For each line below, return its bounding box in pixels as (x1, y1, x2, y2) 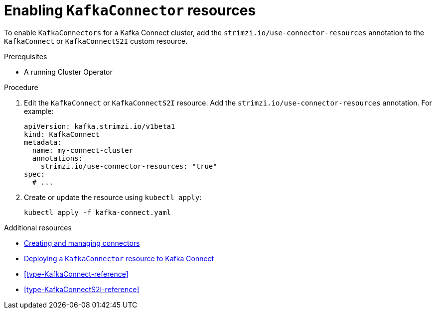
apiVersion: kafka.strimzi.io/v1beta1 (24, 122, 175, 130)
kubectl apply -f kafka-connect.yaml (24, 208, 171, 216)
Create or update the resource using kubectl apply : (24, 193, 202, 202)
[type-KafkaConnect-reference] (24, 269, 129, 278)
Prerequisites (4, 52, 47, 61)
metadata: (24, 138, 62, 146)
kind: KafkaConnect (24, 130, 100, 138)
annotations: (32, 154, 83, 162)
